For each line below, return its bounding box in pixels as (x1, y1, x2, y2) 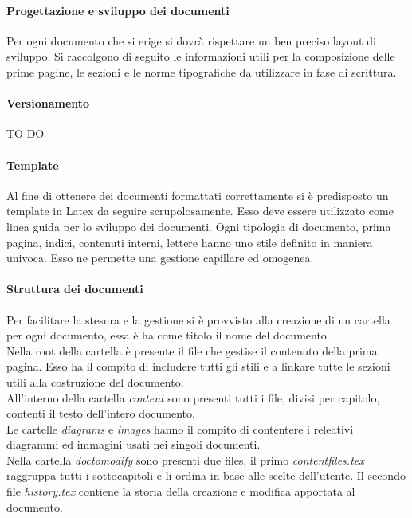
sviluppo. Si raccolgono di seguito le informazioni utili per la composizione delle (6, 48, 395, 65)
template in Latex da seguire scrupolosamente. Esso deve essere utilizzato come (6, 202, 394, 219)
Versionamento (6, 95, 90, 112)
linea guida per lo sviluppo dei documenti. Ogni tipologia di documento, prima (6, 218, 391, 234)
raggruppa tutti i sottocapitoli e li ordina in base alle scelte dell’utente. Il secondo (6, 467, 406, 484)
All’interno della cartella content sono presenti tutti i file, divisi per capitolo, (6, 389, 380, 406)
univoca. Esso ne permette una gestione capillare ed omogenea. (6, 249, 314, 266)
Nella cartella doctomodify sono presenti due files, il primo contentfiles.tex (6, 451, 364, 468)
